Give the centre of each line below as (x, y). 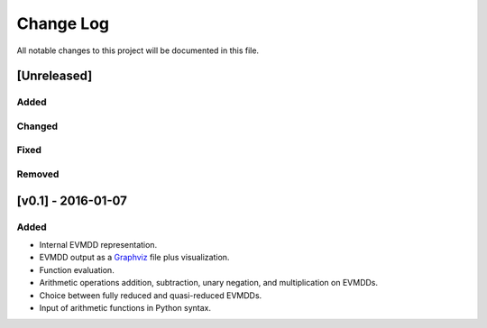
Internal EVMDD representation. (98, 244)
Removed (38, 174)
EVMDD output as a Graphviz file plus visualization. (134, 258)
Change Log (63, 23)
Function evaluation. (77, 269)
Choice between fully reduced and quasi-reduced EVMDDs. (151, 295)
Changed (37, 126)
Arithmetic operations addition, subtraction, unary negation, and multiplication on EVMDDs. (209, 283)
